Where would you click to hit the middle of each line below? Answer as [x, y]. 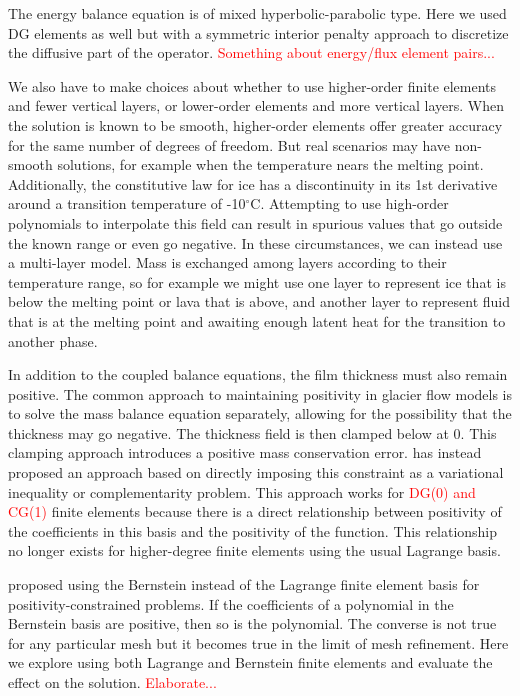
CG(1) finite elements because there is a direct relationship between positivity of [255, 511]
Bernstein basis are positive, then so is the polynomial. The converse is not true [252, 623]
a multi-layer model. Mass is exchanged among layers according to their [227, 262]
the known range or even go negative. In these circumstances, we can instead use [255, 242]
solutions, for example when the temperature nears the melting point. [270, 164]
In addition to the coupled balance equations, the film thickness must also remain [258, 374]
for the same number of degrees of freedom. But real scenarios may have [229, 144]
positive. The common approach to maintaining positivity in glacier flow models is [260, 393]
